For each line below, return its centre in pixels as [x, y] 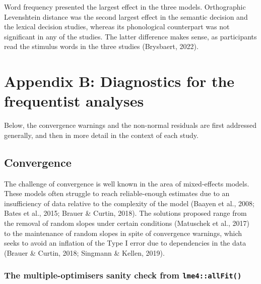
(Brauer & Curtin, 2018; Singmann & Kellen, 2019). [84, 252]
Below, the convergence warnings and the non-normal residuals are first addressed [130, 125]
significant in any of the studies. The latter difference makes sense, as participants [130, 36]
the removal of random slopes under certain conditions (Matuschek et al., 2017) [127, 223]
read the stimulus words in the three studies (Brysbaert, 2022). [101, 46]
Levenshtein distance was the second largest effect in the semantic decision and [126, 16]
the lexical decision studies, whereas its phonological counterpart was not [117, 27]
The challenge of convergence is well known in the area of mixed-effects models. [127, 183]
